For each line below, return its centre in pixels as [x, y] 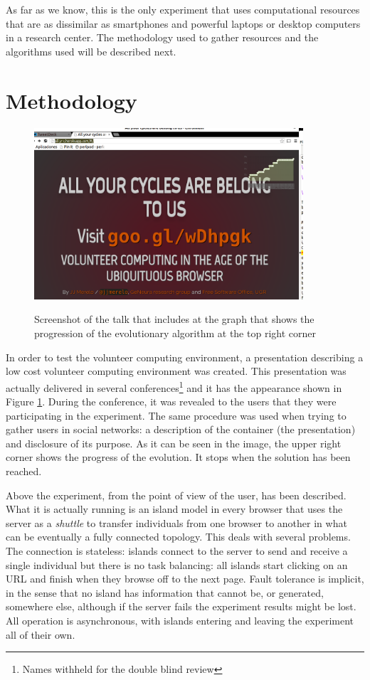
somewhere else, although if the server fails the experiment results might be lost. [181, 606]
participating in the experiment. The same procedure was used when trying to [176, 415]
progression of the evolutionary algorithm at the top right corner [175, 333]
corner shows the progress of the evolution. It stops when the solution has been [178, 457]
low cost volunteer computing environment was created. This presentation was [176, 371]
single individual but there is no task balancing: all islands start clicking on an [177, 564]
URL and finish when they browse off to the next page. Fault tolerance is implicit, [185, 579]
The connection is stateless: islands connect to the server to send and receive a [177, 551]
